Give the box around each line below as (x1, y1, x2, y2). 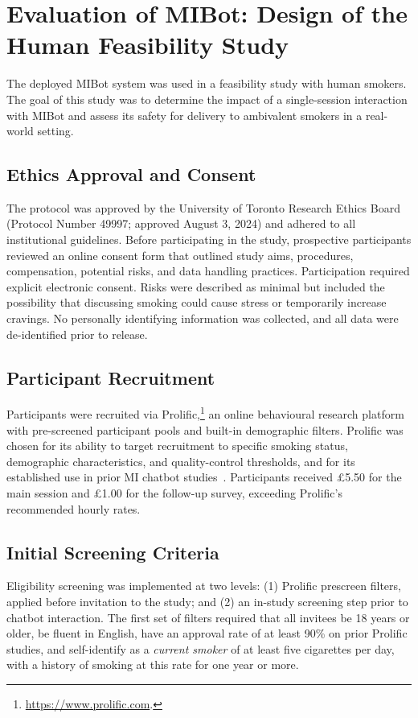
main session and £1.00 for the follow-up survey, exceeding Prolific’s (6, 485, 342, 501)
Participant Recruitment (6, 365, 215, 390)
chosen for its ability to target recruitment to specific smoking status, (6, 437, 348, 454)
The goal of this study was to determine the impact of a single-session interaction (6, 90, 408, 107)
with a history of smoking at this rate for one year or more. (6, 656, 299, 673)
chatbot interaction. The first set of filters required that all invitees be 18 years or (6, 609, 410, 625)
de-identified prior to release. (6, 325, 148, 342)
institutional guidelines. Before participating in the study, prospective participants (6, 231, 412, 248)
